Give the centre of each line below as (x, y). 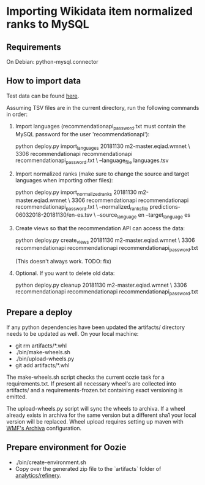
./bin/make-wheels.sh (43, 352)
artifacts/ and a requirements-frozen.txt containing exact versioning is (95, 390)
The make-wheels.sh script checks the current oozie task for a (85, 377)
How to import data (44, 81)
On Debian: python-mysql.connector (53, 62)
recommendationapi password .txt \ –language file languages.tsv (92, 161)
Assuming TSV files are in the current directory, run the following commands (103, 107)
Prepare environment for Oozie (66, 447)
